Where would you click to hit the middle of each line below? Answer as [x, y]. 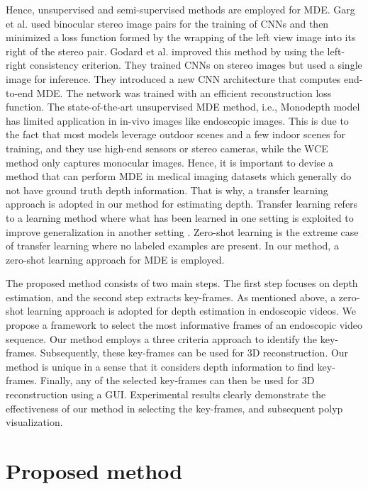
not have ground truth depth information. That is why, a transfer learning [167, 190]
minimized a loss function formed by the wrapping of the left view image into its [181, 37]
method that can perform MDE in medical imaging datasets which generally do [179, 176]
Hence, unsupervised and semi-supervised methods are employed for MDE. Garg [180, 9]
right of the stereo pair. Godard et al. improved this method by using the [165, 51]
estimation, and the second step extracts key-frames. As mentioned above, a [171, 297]
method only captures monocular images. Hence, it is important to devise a [170, 162]
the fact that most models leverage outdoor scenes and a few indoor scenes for [175, 134]
